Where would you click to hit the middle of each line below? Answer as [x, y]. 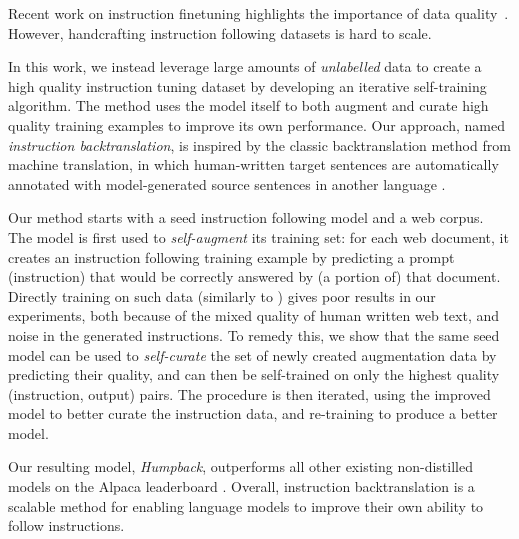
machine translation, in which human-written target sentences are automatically [253, 164]
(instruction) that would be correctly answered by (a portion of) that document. [254, 276]
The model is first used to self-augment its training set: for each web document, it [258, 236]
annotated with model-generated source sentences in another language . [227, 183]
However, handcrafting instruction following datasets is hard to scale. [220, 32]
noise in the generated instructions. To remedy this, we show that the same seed [254, 334]
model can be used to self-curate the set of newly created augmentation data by [252, 354]
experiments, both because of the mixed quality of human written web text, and [254, 315]
